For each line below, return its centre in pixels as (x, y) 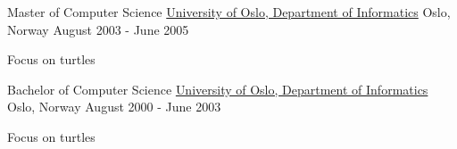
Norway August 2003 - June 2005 (98, 29)
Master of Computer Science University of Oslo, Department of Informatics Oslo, (229, 12)
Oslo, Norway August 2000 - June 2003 (114, 107)
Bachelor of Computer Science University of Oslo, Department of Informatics (218, 89)
